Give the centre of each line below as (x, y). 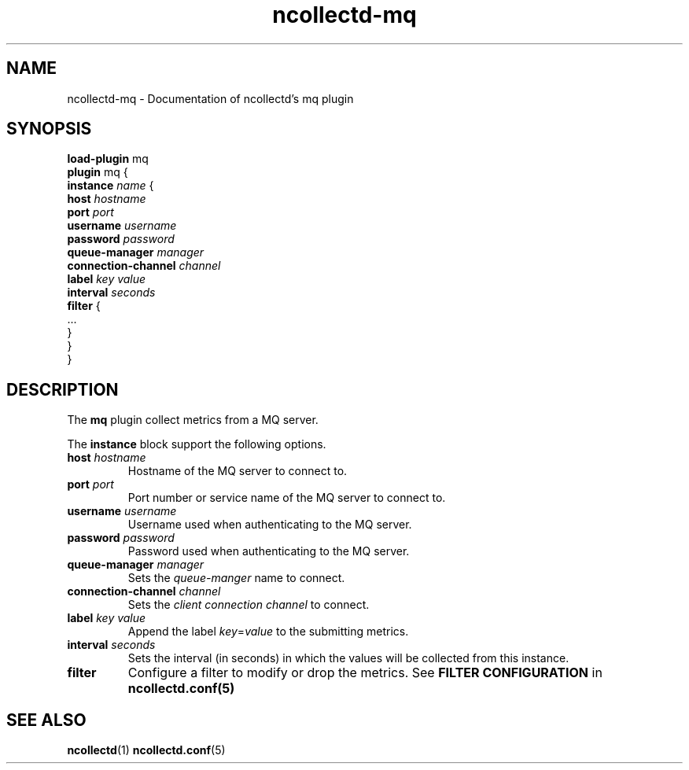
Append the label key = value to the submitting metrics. (268, 632)
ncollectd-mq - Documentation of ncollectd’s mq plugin (210, 98)
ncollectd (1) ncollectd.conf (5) (146, 750)
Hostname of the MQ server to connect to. (238, 471)
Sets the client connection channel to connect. (249, 605)
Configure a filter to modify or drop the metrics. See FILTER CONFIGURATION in (365, 673)
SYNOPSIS (49, 129)
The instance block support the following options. (197, 444)
